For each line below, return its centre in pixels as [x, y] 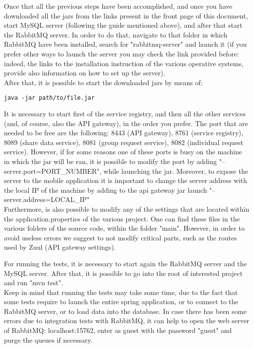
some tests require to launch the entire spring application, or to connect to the [121, 302]
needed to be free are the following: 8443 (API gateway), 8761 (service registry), [124, 133]
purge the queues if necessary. [48, 339]
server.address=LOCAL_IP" [47, 199]
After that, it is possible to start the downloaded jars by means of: [103, 82]
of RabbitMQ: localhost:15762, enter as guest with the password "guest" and [118, 330]
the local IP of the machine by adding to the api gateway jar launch [106, 190]
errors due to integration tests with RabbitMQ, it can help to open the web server [127, 321]
